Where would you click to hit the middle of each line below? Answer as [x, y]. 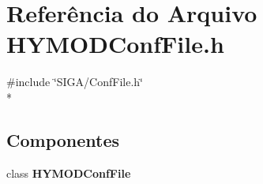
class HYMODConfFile [69, 173]
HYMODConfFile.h [115, 44]
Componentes [63, 139]
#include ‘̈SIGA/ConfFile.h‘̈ [75, 82]
